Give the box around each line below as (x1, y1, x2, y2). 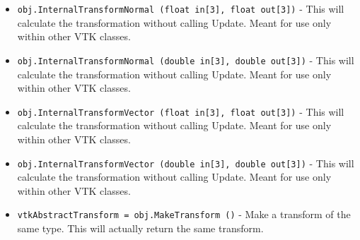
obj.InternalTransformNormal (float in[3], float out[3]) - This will (17, 1, 344, 16)
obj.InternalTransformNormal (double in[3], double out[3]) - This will (17, 52, 354, 67)
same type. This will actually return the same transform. (17, 221, 264, 236)
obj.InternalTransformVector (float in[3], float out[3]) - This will (17, 104, 344, 119)
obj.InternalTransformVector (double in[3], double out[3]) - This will (17, 155, 354, 170)
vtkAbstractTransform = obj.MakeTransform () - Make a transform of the (17, 207, 351, 222)
